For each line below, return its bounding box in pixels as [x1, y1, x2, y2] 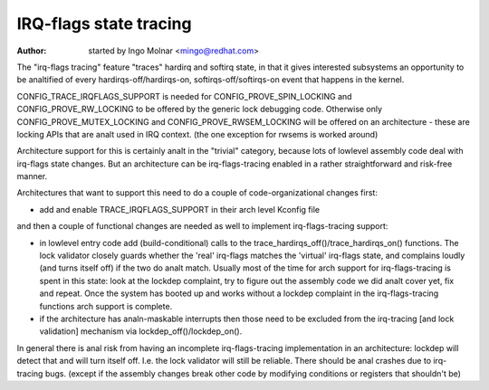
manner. [16, 171, 48, 182]
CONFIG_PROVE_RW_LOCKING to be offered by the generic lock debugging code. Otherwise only [16, 104, 383, 115]
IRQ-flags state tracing [16, 14, 192, 33]
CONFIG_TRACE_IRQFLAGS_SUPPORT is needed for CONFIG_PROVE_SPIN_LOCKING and [16, 90, 352, 101]
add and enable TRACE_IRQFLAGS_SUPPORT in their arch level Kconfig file [39, 204, 321, 214]
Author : [16, 45, 47, 56]
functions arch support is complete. [39, 300, 173, 311]
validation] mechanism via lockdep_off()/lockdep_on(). [39, 326, 243, 337]
